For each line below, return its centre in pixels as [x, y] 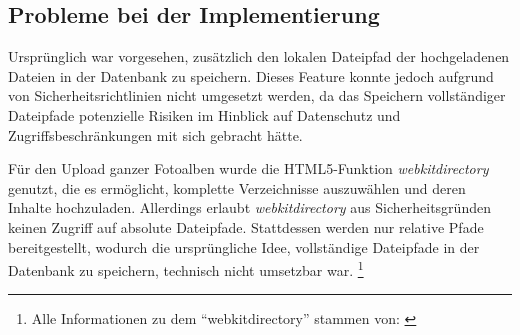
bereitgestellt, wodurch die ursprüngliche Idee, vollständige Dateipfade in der [244, 246]
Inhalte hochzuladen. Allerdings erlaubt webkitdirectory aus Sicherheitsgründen [249, 207]
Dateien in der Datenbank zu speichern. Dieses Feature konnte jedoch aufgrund [251, 75]
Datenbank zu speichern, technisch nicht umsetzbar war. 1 [186, 268]
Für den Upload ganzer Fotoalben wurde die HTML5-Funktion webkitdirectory [248, 168]
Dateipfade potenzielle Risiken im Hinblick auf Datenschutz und [204, 114]
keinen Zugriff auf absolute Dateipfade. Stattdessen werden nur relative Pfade [246, 226]
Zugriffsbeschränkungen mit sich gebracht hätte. [155, 134]
